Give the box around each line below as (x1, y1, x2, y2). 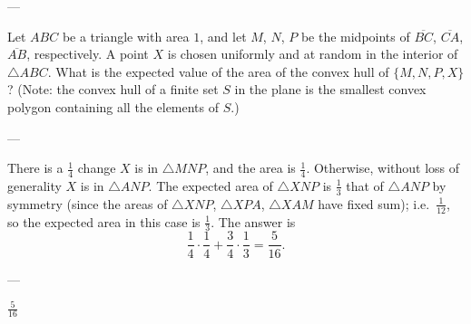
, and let (200, 26, 247, 45)
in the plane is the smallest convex (234, 80, 427, 99)
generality (7, 176, 62, 195)
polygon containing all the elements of (7, 97, 220, 116)
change (77, 158, 116, 177)
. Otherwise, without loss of (306, 158, 460, 177)
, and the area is (205, 158, 296, 177)
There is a (7, 158, 64, 177)
